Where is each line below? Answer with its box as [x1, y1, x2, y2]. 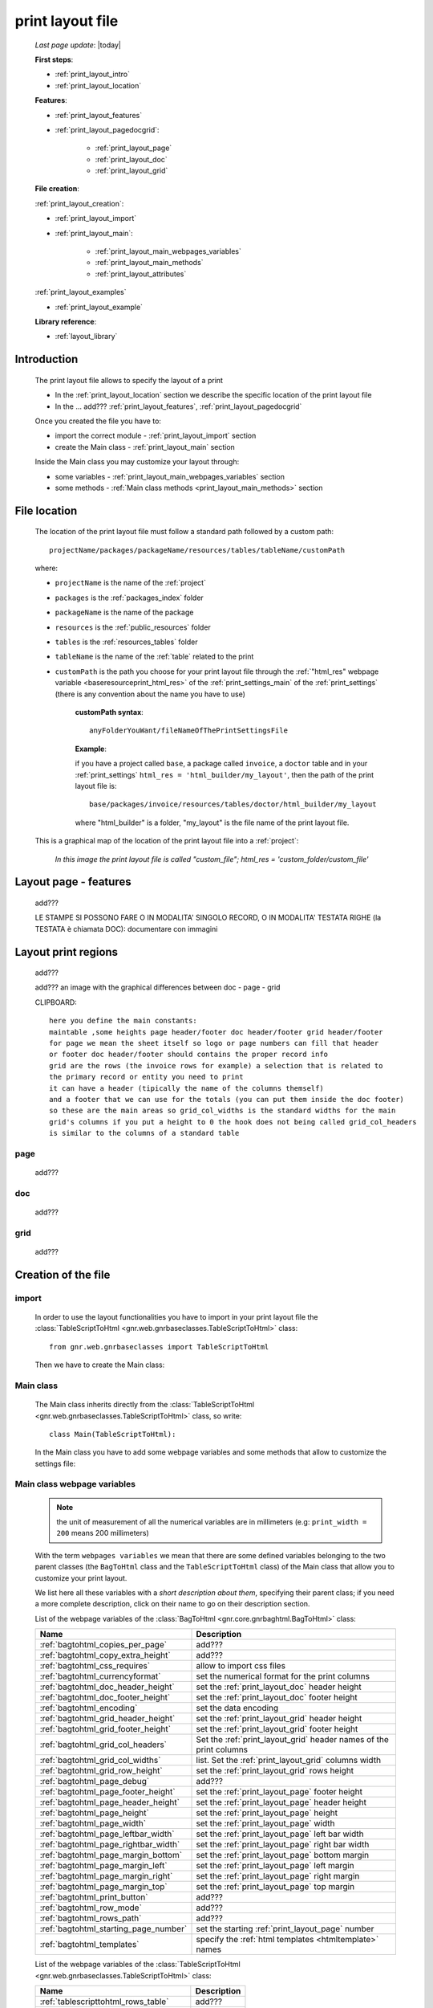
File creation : [34, 184, 79, 194]
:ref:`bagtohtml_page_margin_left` [39, 1860, 168, 1871]
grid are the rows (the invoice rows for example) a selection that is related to [49, 1061, 383, 1070]
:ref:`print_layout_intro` [55, 69, 130, 80]
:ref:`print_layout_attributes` [95, 269, 187, 279]
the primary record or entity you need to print [49, 1072, 244, 1082]
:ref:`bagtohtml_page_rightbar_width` [39, 1839, 180, 1851]
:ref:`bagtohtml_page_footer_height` [39, 1786, 176, 1798]
